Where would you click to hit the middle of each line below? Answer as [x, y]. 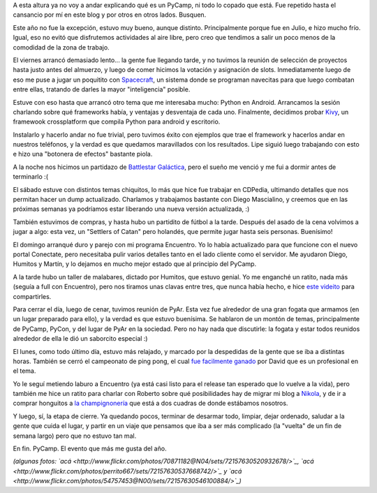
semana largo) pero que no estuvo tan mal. [75, 436]
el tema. [24, 371]
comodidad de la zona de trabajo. [61, 47]
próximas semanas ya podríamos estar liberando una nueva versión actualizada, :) [131, 209]
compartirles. [32, 296]
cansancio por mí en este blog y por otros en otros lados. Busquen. [110, 15]
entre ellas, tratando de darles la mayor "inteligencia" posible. [102, 89]
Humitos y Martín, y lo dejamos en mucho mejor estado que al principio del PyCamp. [135, 264]
